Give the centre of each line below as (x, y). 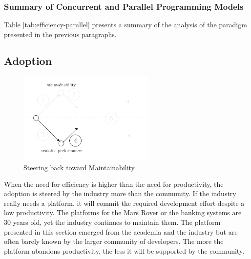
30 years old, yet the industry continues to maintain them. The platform (112, 222)
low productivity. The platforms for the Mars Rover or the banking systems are (123, 212)
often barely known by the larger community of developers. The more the (114, 241)
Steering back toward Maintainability (79, 167)
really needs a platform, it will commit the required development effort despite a (124, 203)
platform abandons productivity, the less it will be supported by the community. (124, 250)
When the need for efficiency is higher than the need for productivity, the (114, 184)
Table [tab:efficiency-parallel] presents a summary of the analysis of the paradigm (125, 25)
